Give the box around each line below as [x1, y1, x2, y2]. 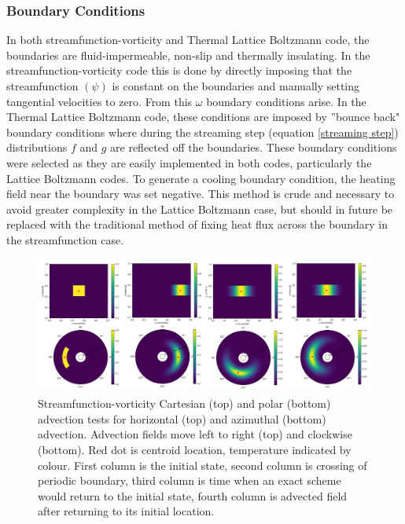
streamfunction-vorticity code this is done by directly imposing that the [6, 62, 352, 79]
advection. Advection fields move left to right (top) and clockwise [38, 426, 352, 442]
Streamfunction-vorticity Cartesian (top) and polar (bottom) [38, 395, 331, 412]
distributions [6, 139, 68, 156]
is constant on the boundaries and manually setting [112, 78, 360, 93]
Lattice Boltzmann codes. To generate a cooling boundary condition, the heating [6, 170, 396, 186]
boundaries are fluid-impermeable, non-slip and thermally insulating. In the [6, 46, 370, 63]
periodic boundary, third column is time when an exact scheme [38, 472, 341, 489]
